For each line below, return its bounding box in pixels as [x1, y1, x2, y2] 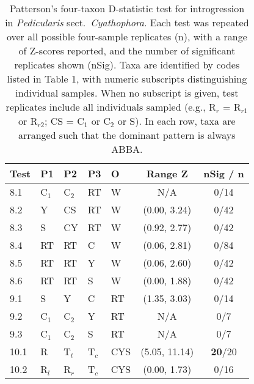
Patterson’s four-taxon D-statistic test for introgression [9, 1, 245, 15]
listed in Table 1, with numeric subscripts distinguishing [7, 72, 247, 86]
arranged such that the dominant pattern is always [18, 128, 236, 142]
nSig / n [203, 166, 244, 180]
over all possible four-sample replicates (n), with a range [6, 29, 247, 43]
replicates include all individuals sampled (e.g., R [5, 100, 216, 114]
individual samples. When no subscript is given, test [15, 86, 239, 100]
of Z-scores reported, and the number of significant [18, 43, 236, 57]
